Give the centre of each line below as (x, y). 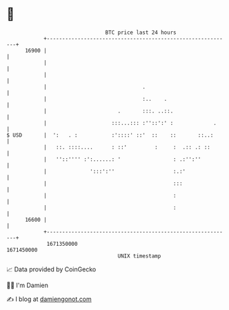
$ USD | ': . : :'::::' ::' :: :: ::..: (110, 135)
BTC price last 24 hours (141, 32)
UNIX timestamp (139, 256)
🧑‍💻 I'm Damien (28, 285)
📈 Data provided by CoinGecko (51, 269)
